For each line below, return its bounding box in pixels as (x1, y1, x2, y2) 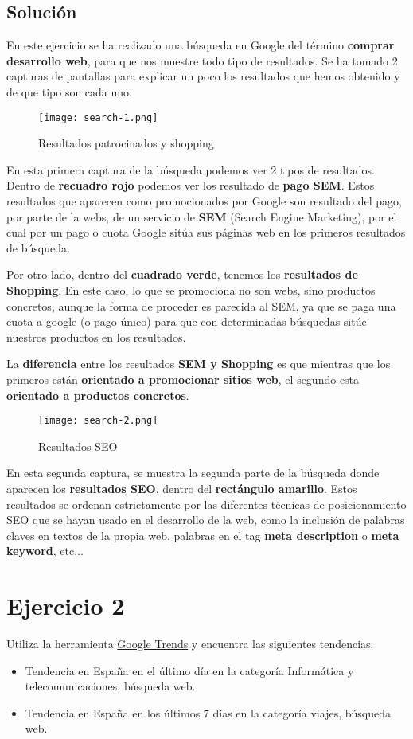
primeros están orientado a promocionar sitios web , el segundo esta (6, 370, 360, 387)
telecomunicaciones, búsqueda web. (25, 678, 196, 694)
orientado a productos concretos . (6, 386, 189, 403)
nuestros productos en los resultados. (6, 328, 186, 345)
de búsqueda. (6, 239, 70, 256)
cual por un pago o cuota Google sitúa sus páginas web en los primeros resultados (6, 224, 406, 240)
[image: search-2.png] (38, 415, 158, 427)
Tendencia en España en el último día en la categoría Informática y (25, 662, 354, 678)
